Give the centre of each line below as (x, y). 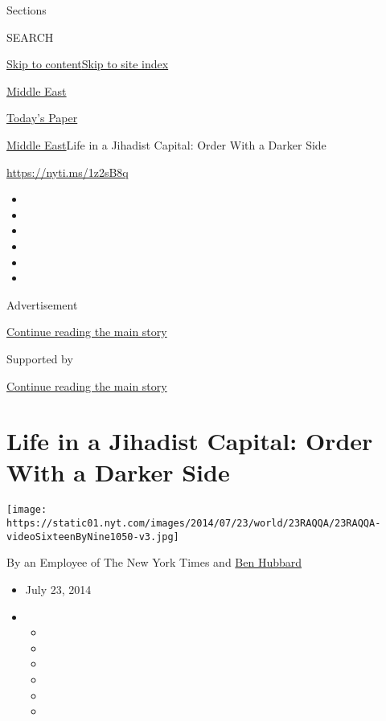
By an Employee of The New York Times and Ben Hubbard (154, 562)
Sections (27, 10)
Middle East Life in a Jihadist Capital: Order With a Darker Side (166, 144)
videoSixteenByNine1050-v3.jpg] (93, 537)
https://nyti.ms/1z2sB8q (68, 172)
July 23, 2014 (58, 589)
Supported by (40, 358)
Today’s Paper (42, 118)
